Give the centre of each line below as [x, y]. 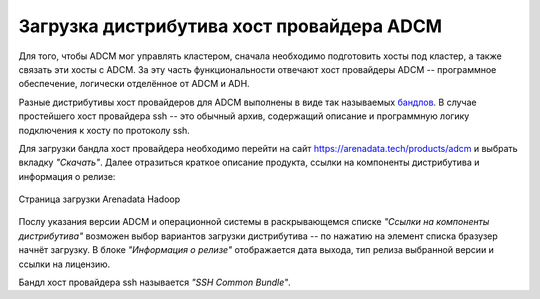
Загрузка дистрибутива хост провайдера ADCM [230, 26]
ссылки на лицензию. [64, 264]
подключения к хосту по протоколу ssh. [104, 130]
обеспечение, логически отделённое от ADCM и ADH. [134, 84]
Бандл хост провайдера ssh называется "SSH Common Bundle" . [155, 282]
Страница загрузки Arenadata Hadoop [99, 199]
